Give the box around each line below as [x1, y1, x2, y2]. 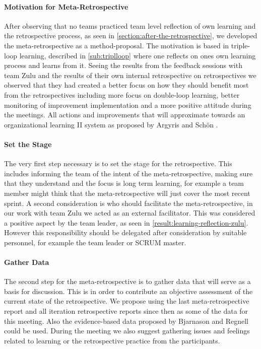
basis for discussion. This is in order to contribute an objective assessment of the [4, 286, 253, 296]
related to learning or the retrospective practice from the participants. [4, 335, 220, 345]
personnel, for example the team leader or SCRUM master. [4, 237, 186, 247]
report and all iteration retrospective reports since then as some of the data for [4, 306, 248, 316]
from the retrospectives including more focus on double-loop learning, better [4, 89, 240, 100]
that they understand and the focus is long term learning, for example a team [4, 178, 244, 188]
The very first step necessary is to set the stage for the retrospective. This [4, 158, 232, 169]
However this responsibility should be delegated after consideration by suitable [4, 227, 247, 238]
